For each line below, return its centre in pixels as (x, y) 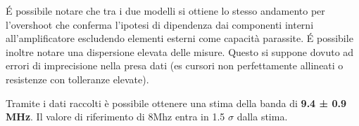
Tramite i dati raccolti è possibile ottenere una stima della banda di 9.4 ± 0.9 (176, 103)
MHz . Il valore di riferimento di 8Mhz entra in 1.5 (115, 117)
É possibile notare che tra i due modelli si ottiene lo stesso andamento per (165, 10)
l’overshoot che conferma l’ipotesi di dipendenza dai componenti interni (160, 24)
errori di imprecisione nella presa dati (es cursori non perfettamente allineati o (175, 65)
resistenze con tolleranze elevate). (77, 79)
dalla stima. (262, 117)
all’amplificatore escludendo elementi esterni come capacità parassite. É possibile (179, 38)
